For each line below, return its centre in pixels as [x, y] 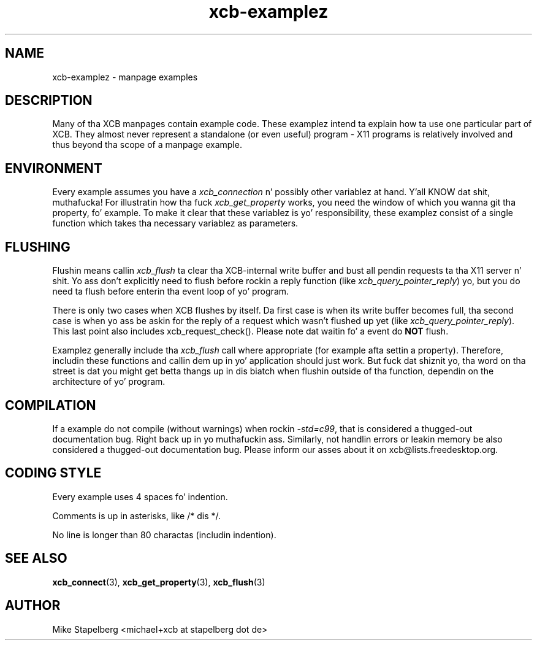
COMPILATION [51, 405]
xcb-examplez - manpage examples [125, 77]
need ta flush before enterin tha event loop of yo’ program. [171, 292]
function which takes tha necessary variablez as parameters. [175, 223]
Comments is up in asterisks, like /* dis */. [137, 516]
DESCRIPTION [49, 101]
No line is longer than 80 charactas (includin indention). [164, 535]
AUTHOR [33, 606]
